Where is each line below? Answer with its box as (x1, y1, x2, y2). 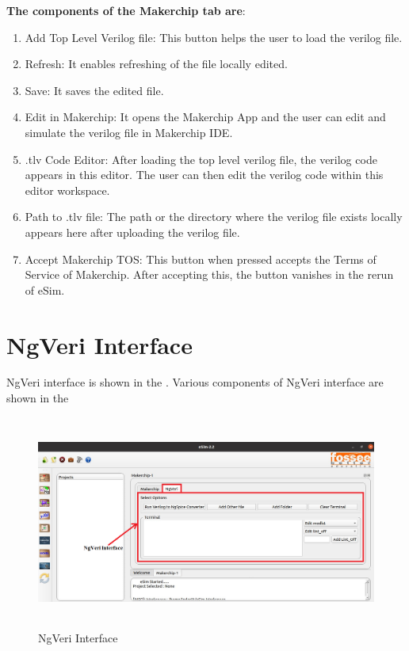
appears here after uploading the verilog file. (25, 223, 240, 240)
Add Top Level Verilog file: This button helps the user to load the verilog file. (25, 29, 403, 45)
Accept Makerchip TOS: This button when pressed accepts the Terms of (25, 250, 377, 267)
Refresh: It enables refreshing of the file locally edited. (25, 55, 288, 72)
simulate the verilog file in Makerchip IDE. (25, 124, 233, 140)
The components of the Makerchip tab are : (6, 2, 246, 18)
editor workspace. (25, 181, 110, 198)
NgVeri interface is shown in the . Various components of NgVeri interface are (6, 374, 384, 390)
